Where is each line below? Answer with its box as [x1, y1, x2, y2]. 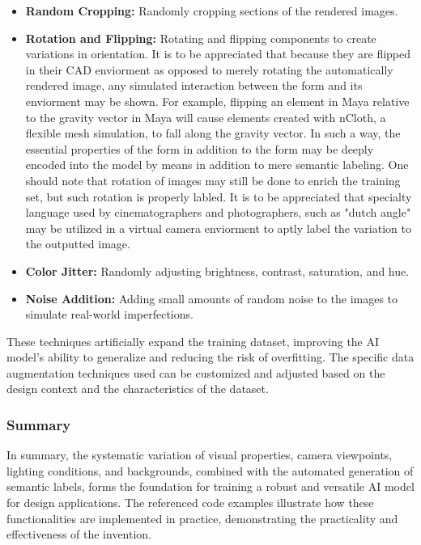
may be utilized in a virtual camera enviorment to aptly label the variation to [25, 219, 411, 236]
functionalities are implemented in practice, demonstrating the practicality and [6, 509, 398, 526]
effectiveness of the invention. [6, 526, 152, 543]
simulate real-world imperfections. [25, 306, 193, 323]
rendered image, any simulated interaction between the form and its [25, 77, 363, 94]
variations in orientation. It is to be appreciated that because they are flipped [25, 45, 411, 62]
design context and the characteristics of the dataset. [6, 380, 269, 397]
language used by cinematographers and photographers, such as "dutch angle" [25, 204, 411, 221]
